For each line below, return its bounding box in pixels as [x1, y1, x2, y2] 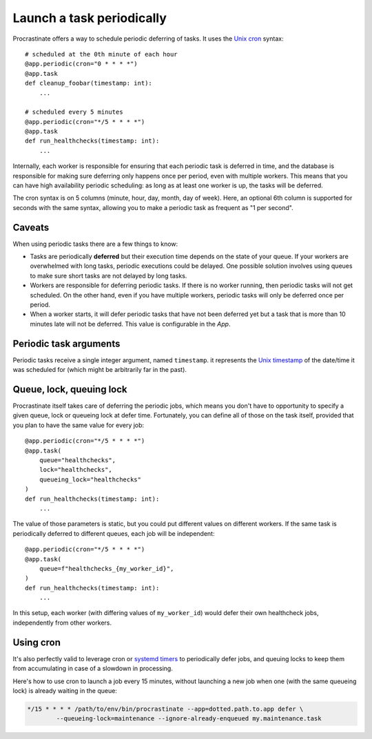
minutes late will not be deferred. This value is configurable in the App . [30, 320, 231, 328]
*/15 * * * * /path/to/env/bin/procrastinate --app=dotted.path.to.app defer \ [27, 705, 304, 713]
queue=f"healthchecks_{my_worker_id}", [39, 565, 174, 572]
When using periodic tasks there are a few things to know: [12, 240, 178, 248]
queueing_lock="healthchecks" [39, 475, 141, 483]
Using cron [12, 636, 61, 648]
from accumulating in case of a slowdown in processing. [12, 665, 174, 673]
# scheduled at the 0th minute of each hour [25, 50, 178, 58]
